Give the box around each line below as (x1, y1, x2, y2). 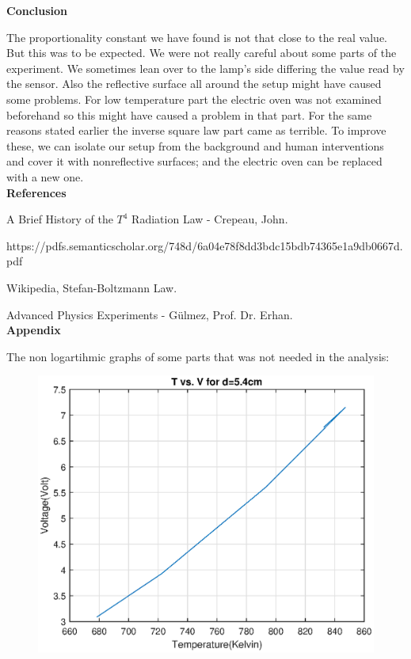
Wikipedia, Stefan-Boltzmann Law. (6, 279, 177, 295)
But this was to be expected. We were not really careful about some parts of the (6, 44, 397, 61)
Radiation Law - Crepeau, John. (131, 211, 288, 227)
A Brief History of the (6, 211, 113, 227)
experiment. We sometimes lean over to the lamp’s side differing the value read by (6, 59, 405, 76)
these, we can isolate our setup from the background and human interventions (6, 137, 384, 154)
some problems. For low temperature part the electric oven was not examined (6, 90, 382, 107)
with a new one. (6, 168, 84, 185)
